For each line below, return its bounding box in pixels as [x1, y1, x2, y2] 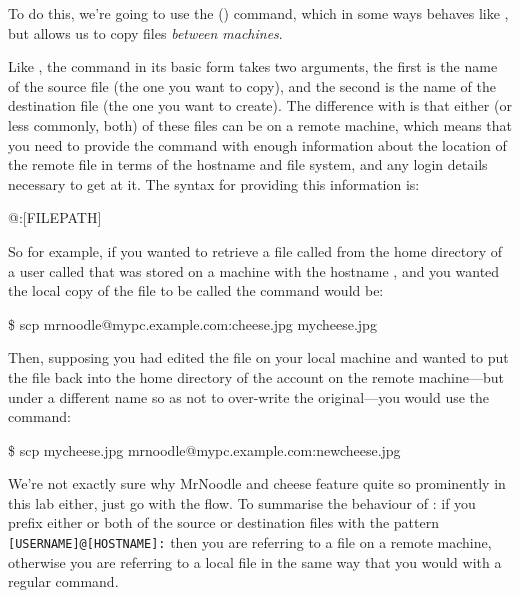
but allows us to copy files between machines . [8, 22, 283, 43]
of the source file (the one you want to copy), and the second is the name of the [8, 75, 496, 96]
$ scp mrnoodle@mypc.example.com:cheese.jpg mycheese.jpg [8, 313, 377, 334]
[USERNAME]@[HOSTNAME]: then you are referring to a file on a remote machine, [8, 532, 492, 553]
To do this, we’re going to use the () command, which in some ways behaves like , [8, 3, 509, 23]
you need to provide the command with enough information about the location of [8, 134, 507, 155]
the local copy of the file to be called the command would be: [8, 280, 384, 301]
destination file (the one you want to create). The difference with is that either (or [8, 95, 512, 116]
